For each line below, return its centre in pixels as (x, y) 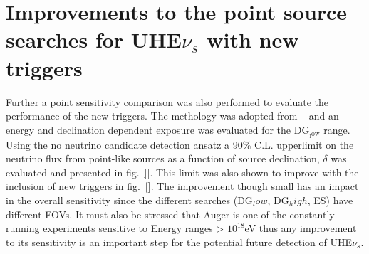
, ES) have (330, 200)
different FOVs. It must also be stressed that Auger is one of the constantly (170, 214)
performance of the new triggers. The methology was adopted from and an (172, 116)
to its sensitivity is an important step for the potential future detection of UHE (179, 242)
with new (253, 39)
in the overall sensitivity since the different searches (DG (129, 200)
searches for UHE (94, 39)
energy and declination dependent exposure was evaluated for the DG (158, 129)
